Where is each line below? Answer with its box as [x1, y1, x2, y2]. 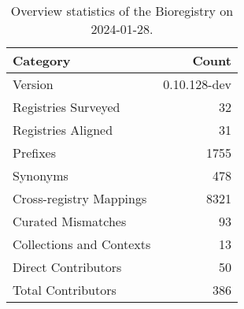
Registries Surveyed [13, 98, 120, 116]
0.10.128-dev [163, 75, 231, 93]
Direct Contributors [13, 258, 122, 276]
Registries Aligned [13, 121, 113, 139]
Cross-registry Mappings [13, 189, 147, 207]
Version [13, 75, 54, 93]
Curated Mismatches [13, 212, 127, 230]
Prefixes [13, 143, 57, 162]
